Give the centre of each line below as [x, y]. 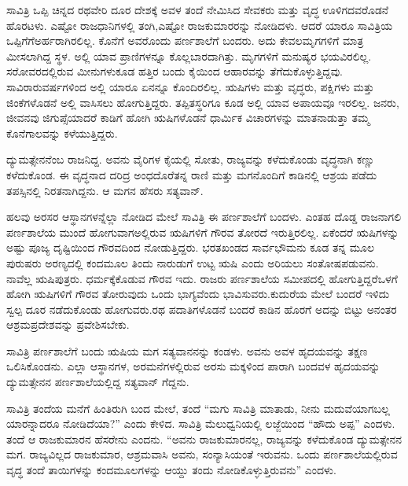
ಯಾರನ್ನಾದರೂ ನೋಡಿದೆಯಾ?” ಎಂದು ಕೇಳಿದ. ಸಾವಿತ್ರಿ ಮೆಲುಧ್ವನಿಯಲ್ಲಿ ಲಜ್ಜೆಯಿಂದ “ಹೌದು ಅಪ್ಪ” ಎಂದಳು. [201, 423]
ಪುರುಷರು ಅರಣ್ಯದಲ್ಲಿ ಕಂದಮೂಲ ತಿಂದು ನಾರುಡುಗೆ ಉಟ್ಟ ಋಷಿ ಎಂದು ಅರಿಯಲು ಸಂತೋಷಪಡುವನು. [193, 262]
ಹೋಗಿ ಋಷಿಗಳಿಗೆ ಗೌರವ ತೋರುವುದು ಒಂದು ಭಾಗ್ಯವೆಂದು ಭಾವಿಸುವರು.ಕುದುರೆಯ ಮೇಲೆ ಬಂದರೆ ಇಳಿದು [198, 294]
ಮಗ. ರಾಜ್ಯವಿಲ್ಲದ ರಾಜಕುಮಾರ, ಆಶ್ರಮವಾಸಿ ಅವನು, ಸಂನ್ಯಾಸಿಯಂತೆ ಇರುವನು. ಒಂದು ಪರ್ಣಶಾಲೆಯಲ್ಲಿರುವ [202, 454]
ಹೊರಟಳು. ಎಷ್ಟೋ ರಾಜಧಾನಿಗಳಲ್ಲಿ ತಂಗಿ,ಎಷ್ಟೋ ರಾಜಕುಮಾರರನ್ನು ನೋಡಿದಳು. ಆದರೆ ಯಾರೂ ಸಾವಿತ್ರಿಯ [200, 25]
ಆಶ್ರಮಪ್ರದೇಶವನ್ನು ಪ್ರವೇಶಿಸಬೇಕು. [68, 324]
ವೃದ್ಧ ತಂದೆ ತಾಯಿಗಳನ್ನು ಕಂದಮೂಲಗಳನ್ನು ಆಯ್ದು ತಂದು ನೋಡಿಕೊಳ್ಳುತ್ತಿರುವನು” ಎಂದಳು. [171, 470]
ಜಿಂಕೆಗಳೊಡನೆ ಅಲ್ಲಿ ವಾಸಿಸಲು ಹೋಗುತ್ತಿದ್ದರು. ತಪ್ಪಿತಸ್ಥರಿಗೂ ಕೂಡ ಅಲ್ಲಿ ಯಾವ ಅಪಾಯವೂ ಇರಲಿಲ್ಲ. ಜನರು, [203, 102]
